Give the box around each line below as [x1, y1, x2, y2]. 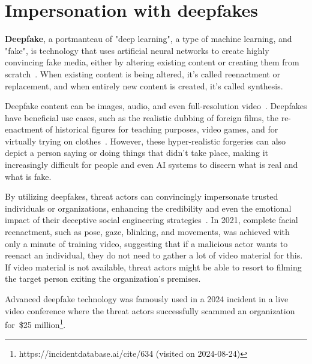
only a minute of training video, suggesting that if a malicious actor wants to [5, 237, 288, 249]
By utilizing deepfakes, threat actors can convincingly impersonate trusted [5, 190, 278, 203]
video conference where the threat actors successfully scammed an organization [5, 304, 295, 317]
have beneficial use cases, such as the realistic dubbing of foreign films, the [5, 111, 278, 124]
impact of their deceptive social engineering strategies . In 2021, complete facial [5, 213, 298, 226]
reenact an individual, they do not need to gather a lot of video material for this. [5, 249, 303, 261]
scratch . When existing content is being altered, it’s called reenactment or [5, 67, 280, 80]
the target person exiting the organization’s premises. [5, 272, 201, 285]
